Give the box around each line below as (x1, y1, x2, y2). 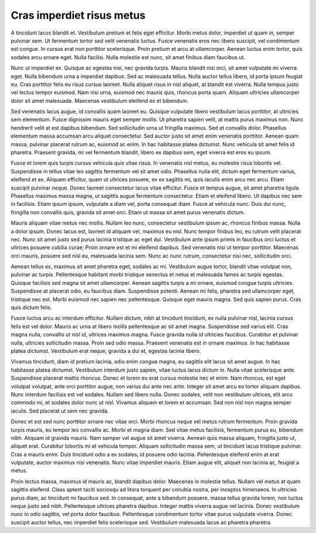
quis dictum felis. (11, 304, 52, 311)
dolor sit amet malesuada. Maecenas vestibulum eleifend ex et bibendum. (11, 97, 188, 104)
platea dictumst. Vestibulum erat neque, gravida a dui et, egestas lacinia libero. (11, 348, 201, 354)
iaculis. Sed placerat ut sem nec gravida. (11, 407, 109, 414)
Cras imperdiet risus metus (11, 9, 146, 22)
